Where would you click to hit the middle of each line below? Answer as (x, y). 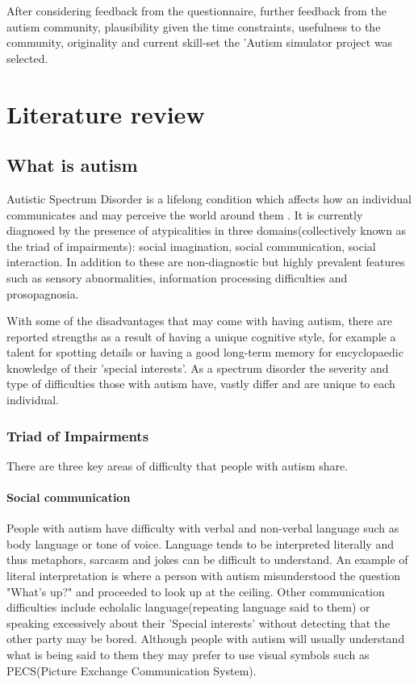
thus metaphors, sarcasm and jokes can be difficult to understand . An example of (207, 560)
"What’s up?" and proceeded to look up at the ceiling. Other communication (196, 591)
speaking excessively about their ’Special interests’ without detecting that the (199, 622)
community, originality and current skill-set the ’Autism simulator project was (200, 42)
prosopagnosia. (43, 293)
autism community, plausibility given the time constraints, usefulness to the (194, 26)
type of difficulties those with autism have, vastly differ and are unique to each (201, 384)
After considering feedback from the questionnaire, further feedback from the (197, 10)
